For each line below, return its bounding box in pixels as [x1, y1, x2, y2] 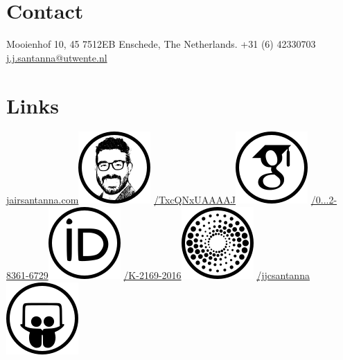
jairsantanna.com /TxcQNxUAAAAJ [6, 192, 236, 207]
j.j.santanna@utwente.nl [6, 50, 107, 64]
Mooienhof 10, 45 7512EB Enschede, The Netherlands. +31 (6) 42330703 [6, 37, 316, 51]
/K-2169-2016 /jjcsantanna [123, 268, 310, 282]
